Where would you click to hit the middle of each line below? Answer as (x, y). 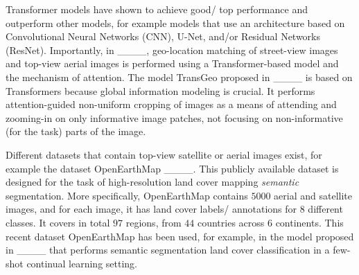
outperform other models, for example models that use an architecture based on (175, 23)
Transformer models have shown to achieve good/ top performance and (157, 9)
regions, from (154, 222)
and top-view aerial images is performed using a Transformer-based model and (172, 63)
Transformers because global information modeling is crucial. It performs (160, 90)
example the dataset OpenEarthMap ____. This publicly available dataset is (172, 168)
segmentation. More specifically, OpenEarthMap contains (127, 195)
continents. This (309, 222)
